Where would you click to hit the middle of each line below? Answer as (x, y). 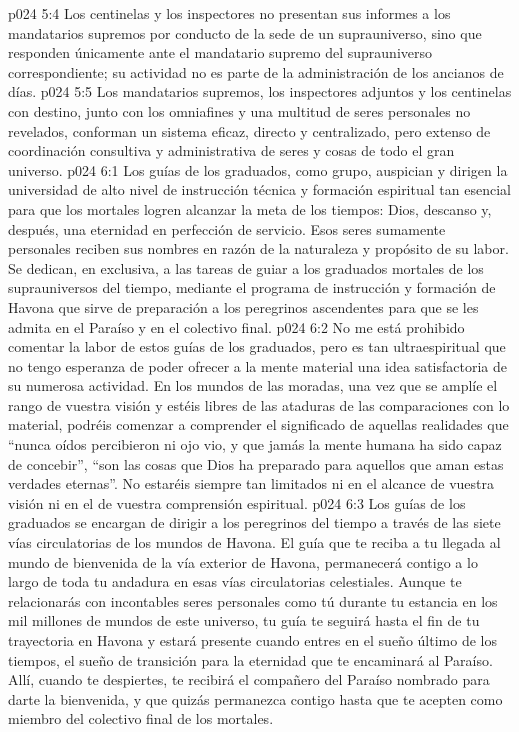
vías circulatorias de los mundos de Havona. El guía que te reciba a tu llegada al (254, 542)
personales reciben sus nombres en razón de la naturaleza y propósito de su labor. (258, 248)
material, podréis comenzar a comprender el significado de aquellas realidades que (258, 424)
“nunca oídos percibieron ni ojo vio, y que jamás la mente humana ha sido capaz (255, 444)
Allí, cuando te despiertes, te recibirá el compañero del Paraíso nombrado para (249, 679)
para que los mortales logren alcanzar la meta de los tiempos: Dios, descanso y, (250, 208)
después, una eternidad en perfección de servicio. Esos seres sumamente (227, 228)
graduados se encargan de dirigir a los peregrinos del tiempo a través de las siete (254, 522)
